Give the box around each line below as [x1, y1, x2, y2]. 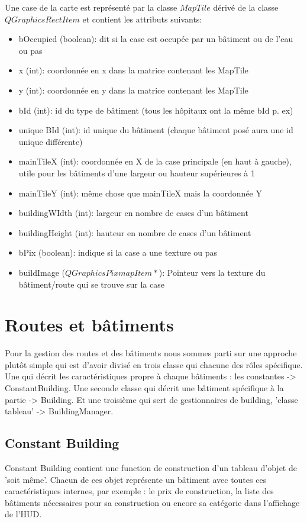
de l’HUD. [5, 508, 42, 520]
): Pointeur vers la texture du [159, 266, 266, 278]
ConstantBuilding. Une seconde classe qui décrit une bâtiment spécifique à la [5, 382, 284, 394]
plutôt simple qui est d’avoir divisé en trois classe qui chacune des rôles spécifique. [5, 358, 303, 370]
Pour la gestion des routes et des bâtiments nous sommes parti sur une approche [5, 347, 297, 359]
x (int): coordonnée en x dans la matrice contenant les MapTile [18, 64, 248, 76]
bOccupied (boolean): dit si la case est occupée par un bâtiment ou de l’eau [18, 33, 293, 45]
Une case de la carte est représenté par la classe [5, 1, 177, 13]
